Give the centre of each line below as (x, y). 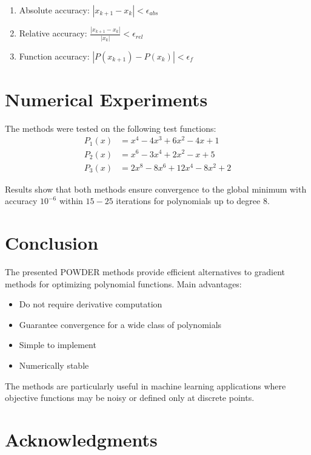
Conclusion (52, 243)
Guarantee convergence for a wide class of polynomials (120, 324)
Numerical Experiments (106, 99)
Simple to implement (58, 345)
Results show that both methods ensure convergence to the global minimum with (156, 189)
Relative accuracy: (53, 33)
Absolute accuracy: (54, 10)
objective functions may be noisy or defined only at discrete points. (130, 398)
